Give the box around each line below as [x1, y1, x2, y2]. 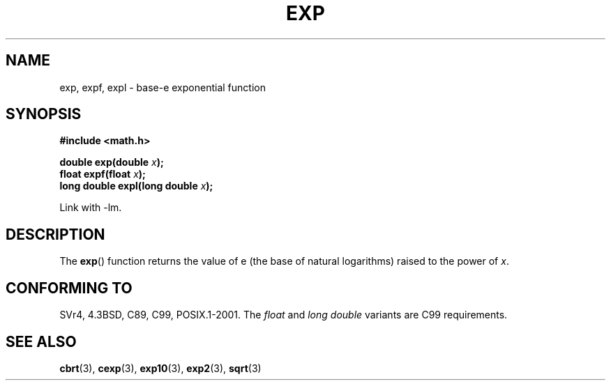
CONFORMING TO [6, 279, 133, 297]
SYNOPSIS [6, 105, 82, 123]
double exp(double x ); [59, 156, 164, 169]
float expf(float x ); [59, 168, 146, 180]
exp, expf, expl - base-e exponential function [59, 81, 266, 93]
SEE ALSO [6, 332, 77, 350]
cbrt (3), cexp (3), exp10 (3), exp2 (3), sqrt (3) [59, 362, 262, 374]
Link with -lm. [59, 201, 122, 214]
